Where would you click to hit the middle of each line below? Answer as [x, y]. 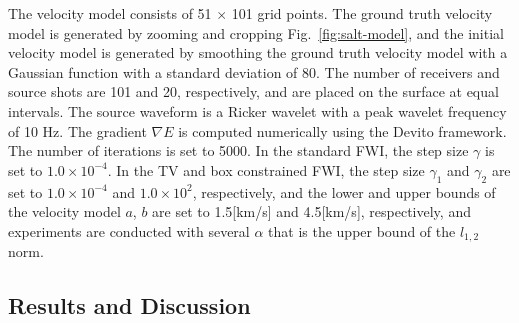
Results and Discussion [129, 305]
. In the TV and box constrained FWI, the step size [266, 169]
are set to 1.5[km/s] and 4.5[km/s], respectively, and [311, 211]
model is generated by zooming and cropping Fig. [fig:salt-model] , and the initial [256, 32]
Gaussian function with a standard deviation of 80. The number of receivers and [254, 71]
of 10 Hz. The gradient [77, 130]
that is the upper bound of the [362, 230]
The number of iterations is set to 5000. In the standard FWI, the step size [238, 150]
